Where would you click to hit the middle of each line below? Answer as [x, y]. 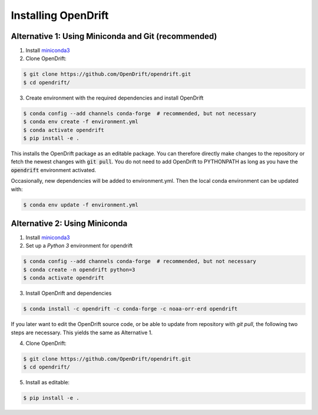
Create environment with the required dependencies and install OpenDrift [115, 98]
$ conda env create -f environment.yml [81, 122]
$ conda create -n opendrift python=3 [79, 269]
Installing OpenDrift [60, 15]
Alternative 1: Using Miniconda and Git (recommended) [114, 36]
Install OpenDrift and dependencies [69, 293]
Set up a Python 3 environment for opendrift [79, 246]
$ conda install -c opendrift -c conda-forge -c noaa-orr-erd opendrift [130, 309]
